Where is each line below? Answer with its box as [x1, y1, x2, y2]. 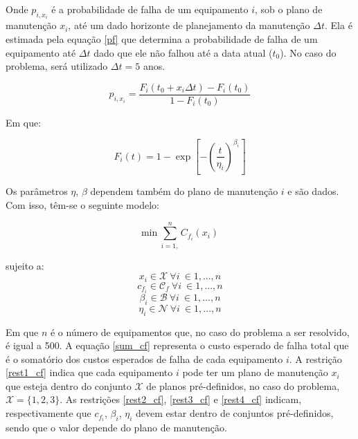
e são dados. [287, 184, 339, 198]
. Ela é [325, 18, 352, 32]
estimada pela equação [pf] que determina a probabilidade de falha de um [6, 32, 318, 46]
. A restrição [289, 351, 342, 366]
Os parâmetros [6, 184, 68, 198]
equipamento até [6, 45, 76, 59]
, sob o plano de [255, 2, 323, 16]
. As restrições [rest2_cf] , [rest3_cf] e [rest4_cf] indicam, [60, 392, 302, 407]
